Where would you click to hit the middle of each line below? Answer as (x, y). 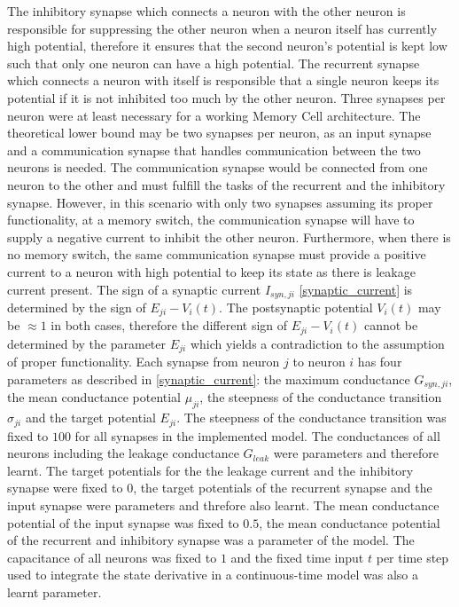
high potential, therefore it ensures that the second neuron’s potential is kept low (227, 46)
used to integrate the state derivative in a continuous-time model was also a (213, 575)
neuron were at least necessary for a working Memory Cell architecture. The (214, 115)
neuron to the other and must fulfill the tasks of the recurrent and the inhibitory (226, 184)
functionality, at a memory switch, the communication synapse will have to (211, 220)
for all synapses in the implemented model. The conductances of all (257, 435)
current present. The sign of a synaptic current (134, 289)
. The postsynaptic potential (296, 307)
